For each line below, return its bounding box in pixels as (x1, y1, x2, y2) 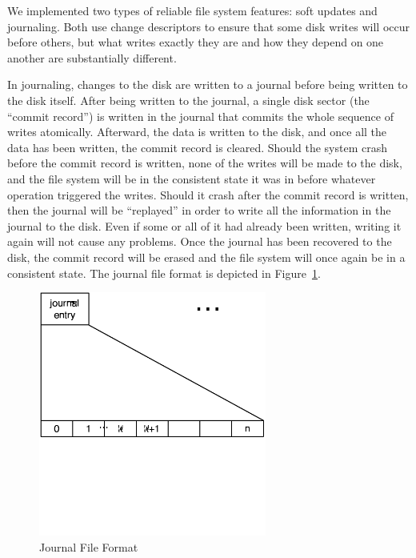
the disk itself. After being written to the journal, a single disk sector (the (7, 91, 370, 108)
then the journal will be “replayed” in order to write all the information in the (7, 202, 391, 219)
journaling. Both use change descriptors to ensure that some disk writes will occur (7, 18, 410, 34)
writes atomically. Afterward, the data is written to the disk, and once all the (7, 123, 387, 140)
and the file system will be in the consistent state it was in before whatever (7, 170, 376, 187)
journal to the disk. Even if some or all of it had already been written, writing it (7, 217, 402, 234)
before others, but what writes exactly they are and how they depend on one (7, 34, 384, 50)
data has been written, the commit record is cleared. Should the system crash (7, 138, 387, 155)
